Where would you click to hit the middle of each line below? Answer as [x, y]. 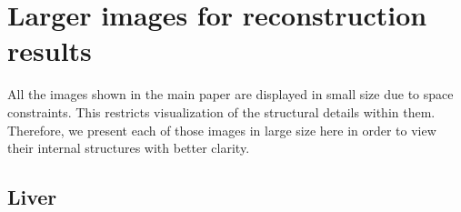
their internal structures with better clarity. [129, 148]
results [50, 50]
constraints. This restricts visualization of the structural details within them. [221, 111]
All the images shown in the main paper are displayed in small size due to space [230, 94]
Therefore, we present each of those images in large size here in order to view [222, 130]
